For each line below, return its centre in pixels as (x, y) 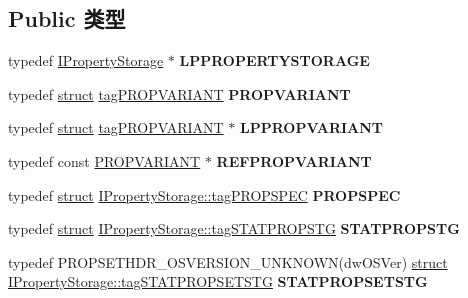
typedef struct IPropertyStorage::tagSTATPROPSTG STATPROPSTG (234, 228)
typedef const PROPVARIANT (104, 160)
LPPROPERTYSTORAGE (274, 60)
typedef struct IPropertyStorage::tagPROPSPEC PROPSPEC (204, 194)
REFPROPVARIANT (294, 160)
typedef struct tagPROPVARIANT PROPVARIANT (179, 93)
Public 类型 (67, 18)
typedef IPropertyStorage (86, 60)
